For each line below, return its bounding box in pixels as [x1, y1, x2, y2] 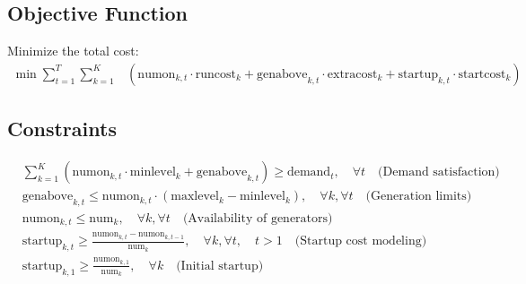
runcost [195, 67, 236, 81]
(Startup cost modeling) [294, 235, 427, 248]
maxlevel [171, 190, 219, 203]
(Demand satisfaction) [378, 166, 500, 179]
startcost [458, 67, 506, 81]
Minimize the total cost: [7, 41, 139, 60]
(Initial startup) [176, 259, 264, 272]
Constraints [7, 115, 117, 142]
